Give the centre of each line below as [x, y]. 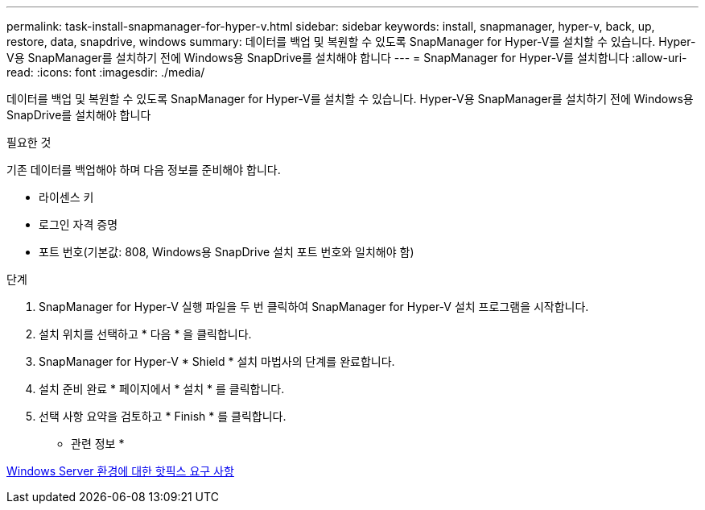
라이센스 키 [66, 197]
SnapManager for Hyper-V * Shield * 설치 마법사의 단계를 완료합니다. [217, 361]
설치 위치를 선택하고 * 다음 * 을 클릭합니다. [145, 334]
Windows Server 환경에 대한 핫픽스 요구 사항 [120, 471]
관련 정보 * [98, 444]
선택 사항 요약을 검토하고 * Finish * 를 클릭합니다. [163, 416]
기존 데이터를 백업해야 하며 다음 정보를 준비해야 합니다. [144, 170]
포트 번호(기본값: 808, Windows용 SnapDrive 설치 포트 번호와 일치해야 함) [227, 252]
